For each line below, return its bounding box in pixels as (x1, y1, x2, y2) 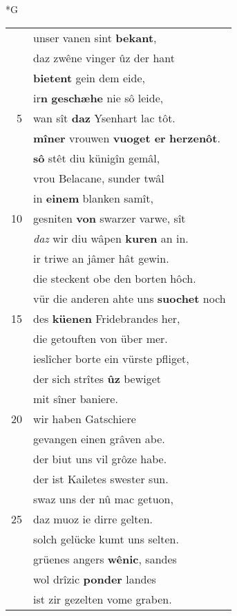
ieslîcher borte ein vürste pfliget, (33, 350, 189, 366)
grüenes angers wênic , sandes (33, 550, 177, 567)
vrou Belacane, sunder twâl (33, 169, 164, 186)
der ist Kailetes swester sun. (33, 470, 169, 487)
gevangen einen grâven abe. (33, 430, 165, 447)
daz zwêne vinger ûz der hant (33, 49, 175, 66)
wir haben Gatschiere (33, 410, 136, 427)
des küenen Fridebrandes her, (33, 310, 180, 326)
